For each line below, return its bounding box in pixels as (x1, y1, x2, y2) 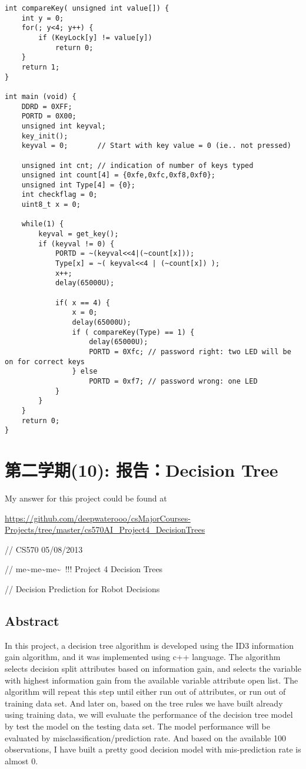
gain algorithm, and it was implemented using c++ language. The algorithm (5, 651, 281, 663)
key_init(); (21, 131, 68, 140)
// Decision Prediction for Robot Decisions (5, 582, 160, 595)
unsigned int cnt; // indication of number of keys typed (21, 161, 254, 170)
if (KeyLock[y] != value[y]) (38, 33, 152, 42)
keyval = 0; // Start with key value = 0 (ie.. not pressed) (21, 141, 291, 150)
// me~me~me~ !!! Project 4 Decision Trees (5, 563, 163, 575)
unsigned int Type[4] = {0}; (21, 180, 135, 189)
